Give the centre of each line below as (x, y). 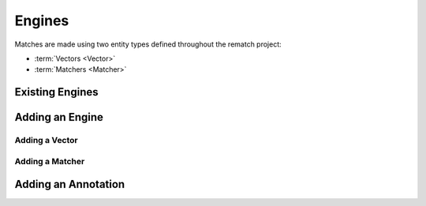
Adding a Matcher (50, 161)
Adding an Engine (59, 117)
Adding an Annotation (70, 184)
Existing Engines (56, 92)
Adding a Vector (46, 140)
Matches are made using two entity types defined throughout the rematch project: (148, 44)
